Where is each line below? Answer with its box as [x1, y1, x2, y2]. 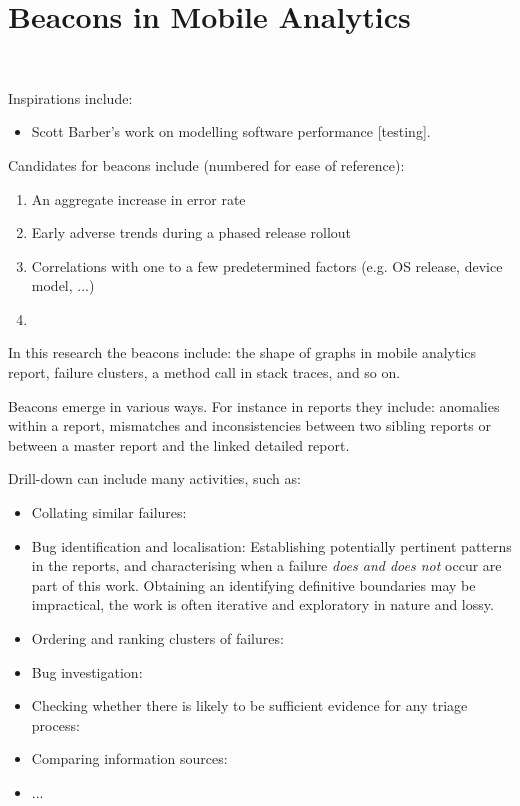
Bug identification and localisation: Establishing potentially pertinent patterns [31, 535, 512, 556]
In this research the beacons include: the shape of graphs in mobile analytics [8, 342, 477, 363]
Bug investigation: [31, 661, 143, 682]
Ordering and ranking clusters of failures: [31, 628, 284, 648]
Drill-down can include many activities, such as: [8, 468, 301, 489]
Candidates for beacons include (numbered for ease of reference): [8, 154, 405, 175]
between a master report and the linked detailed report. [8, 434, 350, 455]
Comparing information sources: [31, 748, 228, 769]
